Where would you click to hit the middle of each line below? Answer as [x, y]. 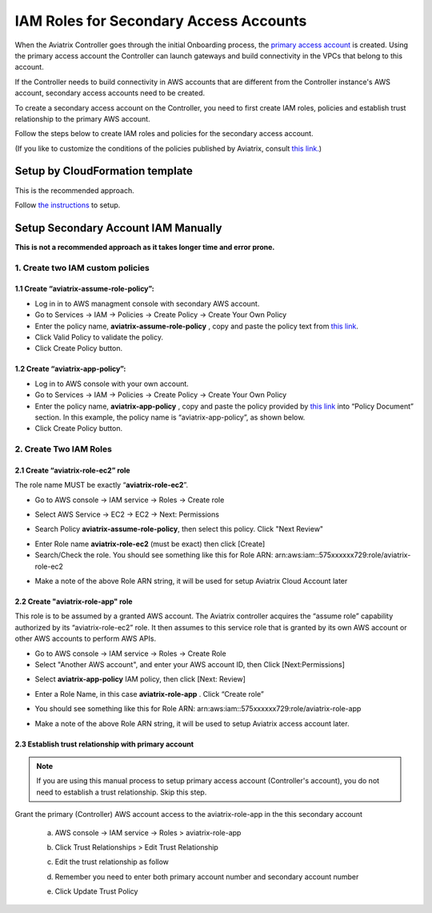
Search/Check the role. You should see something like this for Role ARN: [154, 555]
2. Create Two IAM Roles [63, 449]
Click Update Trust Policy [96, 891]
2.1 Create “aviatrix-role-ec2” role [73, 470]
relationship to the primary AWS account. [83, 119]
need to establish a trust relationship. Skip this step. [122, 792]
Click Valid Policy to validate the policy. [99, 337]
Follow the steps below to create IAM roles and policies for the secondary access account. [164, 134]
